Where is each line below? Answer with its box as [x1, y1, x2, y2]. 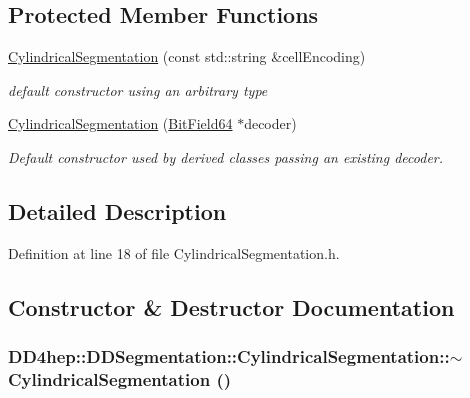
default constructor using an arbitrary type [8, 79, 268, 100]
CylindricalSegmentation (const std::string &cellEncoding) [8, 46, 366, 67]
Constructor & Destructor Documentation [8, 291, 455, 322]
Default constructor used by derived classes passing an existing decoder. [8, 146, 444, 167]
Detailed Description [8, 195, 227, 226]
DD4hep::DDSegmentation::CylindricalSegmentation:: [8, 344, 450, 369]
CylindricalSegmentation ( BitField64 [8, 113, 233, 134]
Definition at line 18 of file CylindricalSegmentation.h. [8, 242, 340, 263]
